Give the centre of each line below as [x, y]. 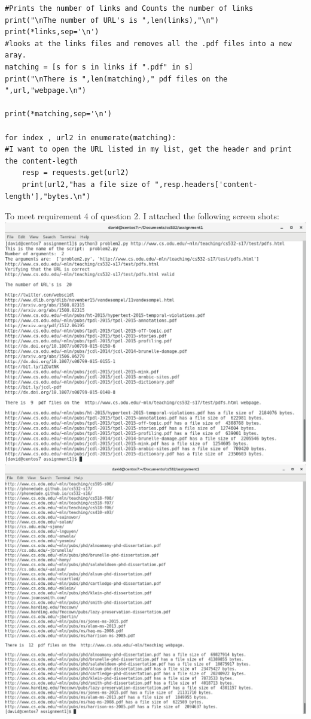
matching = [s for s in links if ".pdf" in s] [99, 67]
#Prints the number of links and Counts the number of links [129, 8]
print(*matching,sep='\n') [58, 114]
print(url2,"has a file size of [86, 184]
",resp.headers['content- [206, 184]
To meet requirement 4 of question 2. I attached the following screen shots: [142, 216]
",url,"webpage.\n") [46, 91]
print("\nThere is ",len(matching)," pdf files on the [116, 79]
